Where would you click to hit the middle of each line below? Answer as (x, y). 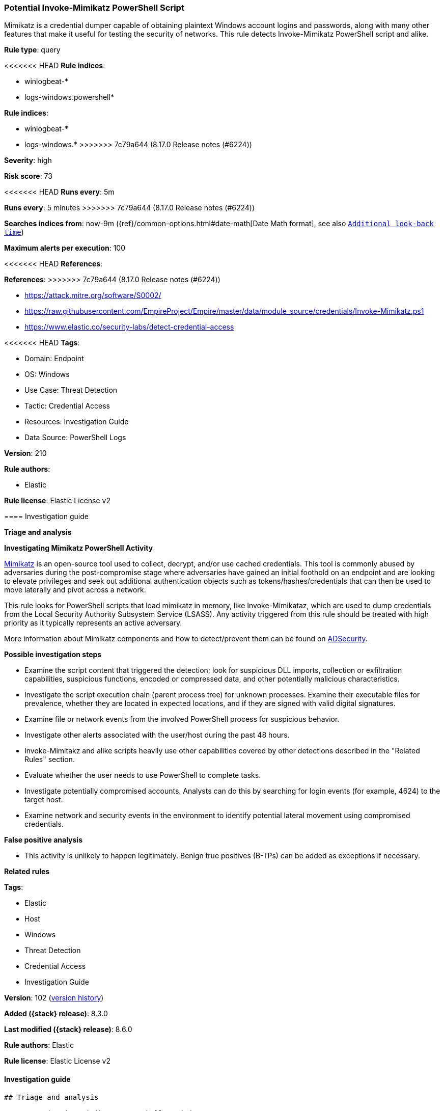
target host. (44, 800)
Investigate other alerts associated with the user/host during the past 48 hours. (157, 735)
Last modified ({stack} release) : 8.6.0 (68, 1029)
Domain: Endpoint (54, 359)
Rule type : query (32, 50)
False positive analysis (43, 840)
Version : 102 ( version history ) (54, 998)
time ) (14, 232)
